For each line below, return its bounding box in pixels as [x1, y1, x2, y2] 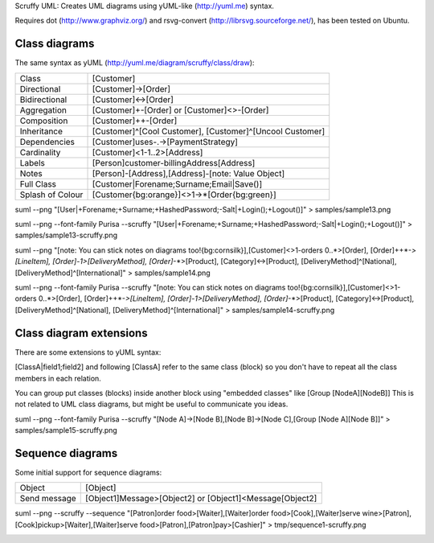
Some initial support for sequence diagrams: [14, 467, 162, 477]
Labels [19, 157, 46, 168]
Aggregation [19, 105, 68, 116]
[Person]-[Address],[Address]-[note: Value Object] [92, 167, 285, 179]
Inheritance [19, 125, 63, 137]
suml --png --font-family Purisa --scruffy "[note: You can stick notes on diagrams [14, 282, 286, 293]
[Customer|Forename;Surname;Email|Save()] [92, 178, 263, 189]
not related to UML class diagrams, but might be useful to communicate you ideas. [14, 399, 289, 409]
